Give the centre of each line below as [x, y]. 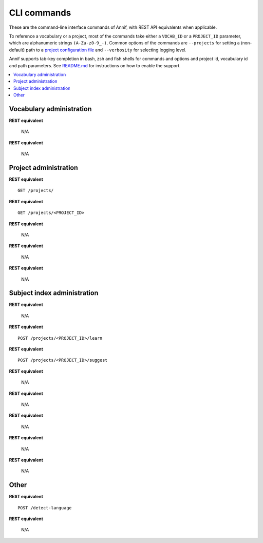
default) [17, 50]
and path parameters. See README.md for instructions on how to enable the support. [95, 65]
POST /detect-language [45, 508]
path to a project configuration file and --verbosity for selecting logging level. [106, 50]
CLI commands [40, 13]
